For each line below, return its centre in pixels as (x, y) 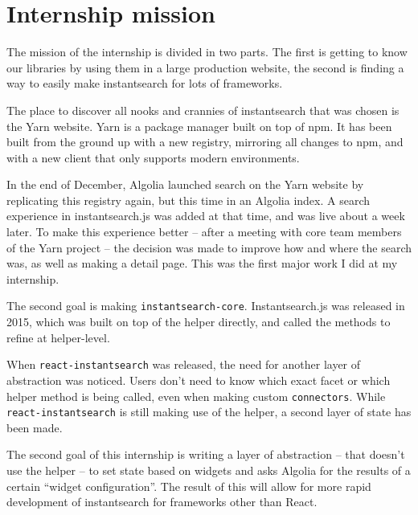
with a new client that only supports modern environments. (153, 157)
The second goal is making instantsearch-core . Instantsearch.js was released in (206, 306)
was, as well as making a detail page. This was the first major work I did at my (202, 263)
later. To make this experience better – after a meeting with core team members (204, 232)
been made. (35, 427)
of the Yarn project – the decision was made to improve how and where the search (209, 247)
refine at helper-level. (58, 337)
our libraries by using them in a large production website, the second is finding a (205, 67)
